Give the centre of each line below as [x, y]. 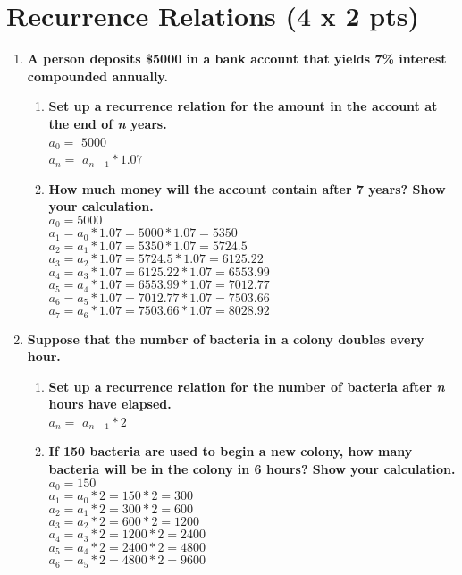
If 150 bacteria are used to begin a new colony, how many [231, 451]
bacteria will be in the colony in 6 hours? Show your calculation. [252, 469]
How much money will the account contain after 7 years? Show [247, 188]
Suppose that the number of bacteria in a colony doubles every [226, 338]
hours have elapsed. [110, 404]
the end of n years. [108, 123]
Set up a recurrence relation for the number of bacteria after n [247, 386]
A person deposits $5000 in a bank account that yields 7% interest [237, 59]
